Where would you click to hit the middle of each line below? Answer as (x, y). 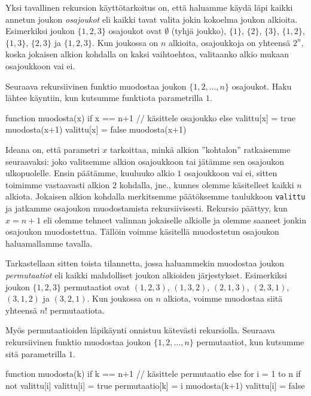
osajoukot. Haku (262, 86)
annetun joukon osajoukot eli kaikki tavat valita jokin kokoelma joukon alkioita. (152, 19)
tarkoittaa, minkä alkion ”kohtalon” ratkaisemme (200, 149)
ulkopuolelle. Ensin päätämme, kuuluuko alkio (90, 173)
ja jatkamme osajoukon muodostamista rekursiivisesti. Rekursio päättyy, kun (147, 208)
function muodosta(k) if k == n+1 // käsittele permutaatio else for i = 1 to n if (153, 374)
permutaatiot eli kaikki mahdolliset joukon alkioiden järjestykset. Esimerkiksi (146, 274)
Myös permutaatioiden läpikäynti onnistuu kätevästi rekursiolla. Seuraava (140, 330)
